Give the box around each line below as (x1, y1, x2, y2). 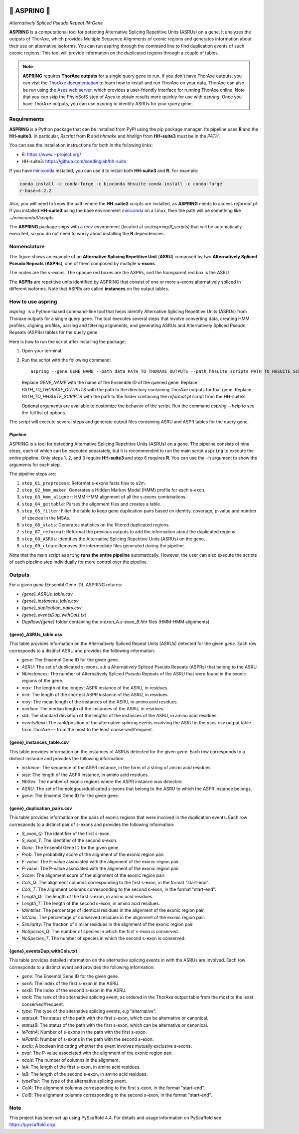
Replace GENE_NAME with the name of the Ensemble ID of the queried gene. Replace (21, 379, 198, 386)
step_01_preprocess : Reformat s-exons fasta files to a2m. (21, 480, 147, 486)
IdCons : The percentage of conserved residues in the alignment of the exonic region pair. (21, 914, 205, 920)
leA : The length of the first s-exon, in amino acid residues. (21, 1064, 141, 1070)
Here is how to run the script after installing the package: (9, 338, 126, 344)
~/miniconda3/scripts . (9, 214, 55, 220)
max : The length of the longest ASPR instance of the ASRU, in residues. (21, 684, 169, 690)
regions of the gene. (21, 678, 63, 684)
